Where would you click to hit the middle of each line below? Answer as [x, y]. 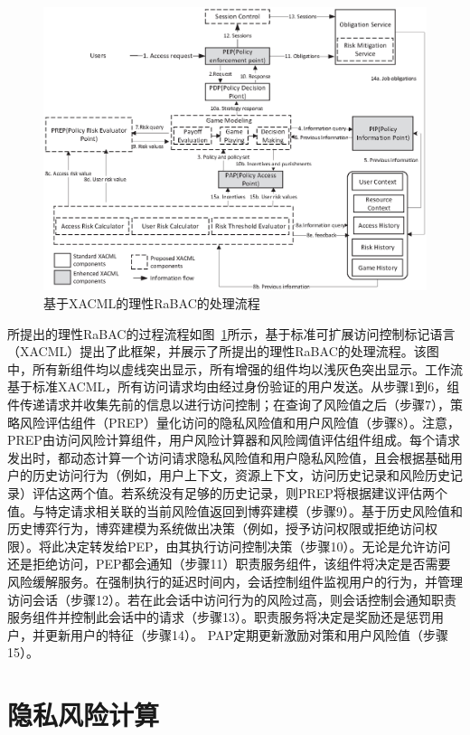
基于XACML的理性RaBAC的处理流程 [152, 303]
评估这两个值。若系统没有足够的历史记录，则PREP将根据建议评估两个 [240, 492]
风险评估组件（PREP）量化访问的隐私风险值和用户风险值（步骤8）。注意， [240, 422]
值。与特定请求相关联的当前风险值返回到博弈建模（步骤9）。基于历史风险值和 [235, 510]
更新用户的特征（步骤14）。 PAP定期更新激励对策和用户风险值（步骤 [247, 634]
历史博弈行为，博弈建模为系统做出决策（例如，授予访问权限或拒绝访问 [216, 528]
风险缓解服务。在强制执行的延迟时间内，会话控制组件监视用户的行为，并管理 [235, 581]
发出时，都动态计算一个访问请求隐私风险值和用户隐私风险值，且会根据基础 [229, 457]
